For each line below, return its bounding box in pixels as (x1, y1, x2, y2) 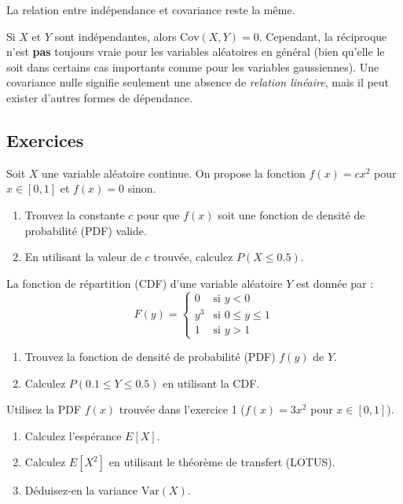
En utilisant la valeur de (24, 248, 141, 265)
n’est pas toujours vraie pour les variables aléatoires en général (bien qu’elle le (6, 43, 385, 60)
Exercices (6, 127, 84, 152)
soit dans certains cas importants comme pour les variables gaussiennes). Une (6, 58, 379, 75)
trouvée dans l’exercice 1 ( (119, 401, 245, 418)
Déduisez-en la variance (24, 482, 138, 498)
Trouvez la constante (24, 206, 125, 223)
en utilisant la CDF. (163, 374, 260, 391)
